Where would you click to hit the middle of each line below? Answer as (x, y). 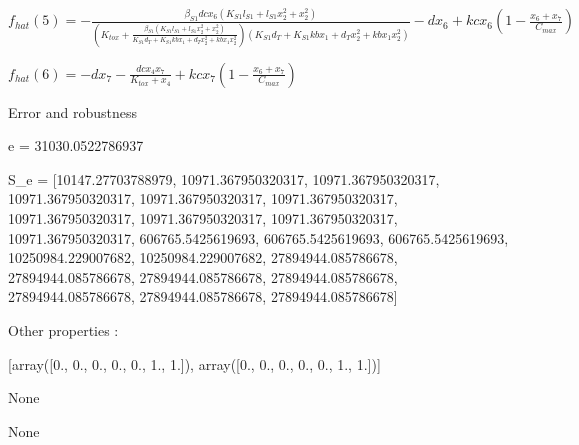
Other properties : (63, 329)
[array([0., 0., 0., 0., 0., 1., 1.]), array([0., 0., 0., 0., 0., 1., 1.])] (194, 363)
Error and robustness (72, 111)
